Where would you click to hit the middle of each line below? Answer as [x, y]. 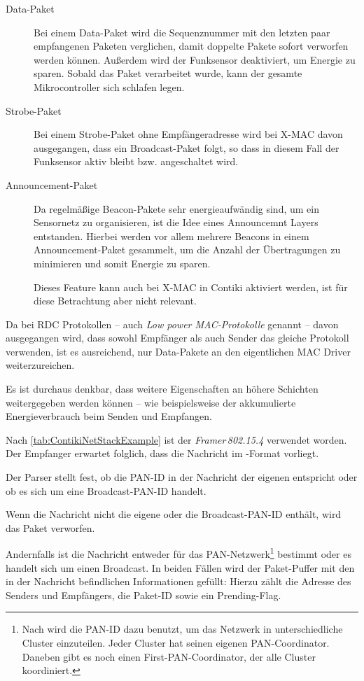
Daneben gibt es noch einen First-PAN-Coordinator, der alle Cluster [169, 656]
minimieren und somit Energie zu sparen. [122, 263]
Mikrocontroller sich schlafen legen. [109, 86]
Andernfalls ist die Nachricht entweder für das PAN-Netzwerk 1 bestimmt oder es [178, 553]
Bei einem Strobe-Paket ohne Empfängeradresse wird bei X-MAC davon [188, 134]
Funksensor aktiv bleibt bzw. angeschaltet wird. [136, 161]
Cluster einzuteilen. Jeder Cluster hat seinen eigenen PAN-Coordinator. [176, 643]
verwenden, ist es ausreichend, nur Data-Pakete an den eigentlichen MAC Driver [178, 351]
